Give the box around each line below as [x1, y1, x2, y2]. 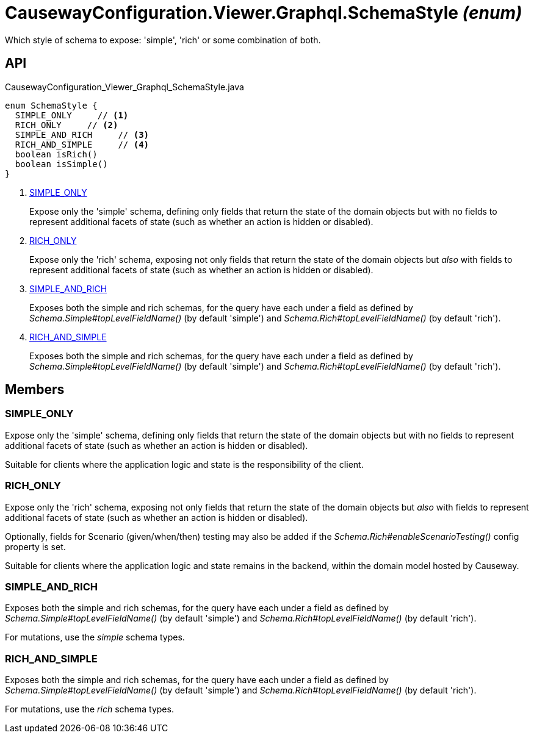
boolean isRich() [15, 149, 98, 159]
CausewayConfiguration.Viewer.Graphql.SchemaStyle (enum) [5, 2, 522, 23]
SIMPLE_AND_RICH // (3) [15, 129, 150, 140]
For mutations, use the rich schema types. [5, 704, 174, 715]
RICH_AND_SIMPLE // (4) [15, 139, 150, 149]
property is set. [5, 541, 66, 552]
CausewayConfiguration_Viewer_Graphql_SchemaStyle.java [5, 81, 244, 92]
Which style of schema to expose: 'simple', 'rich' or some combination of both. [5, 34, 321, 45]
